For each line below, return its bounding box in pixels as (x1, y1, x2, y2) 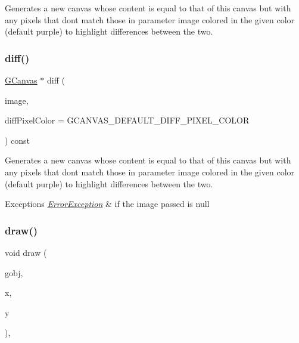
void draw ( (5, 246, 47, 258)
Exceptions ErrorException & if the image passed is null (5, 197, 210, 210)
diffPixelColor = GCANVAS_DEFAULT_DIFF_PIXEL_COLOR (5, 114, 250, 126)
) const (5, 134, 30, 146)
